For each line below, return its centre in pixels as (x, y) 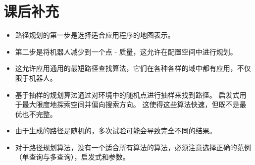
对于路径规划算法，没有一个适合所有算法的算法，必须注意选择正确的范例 (133, 147)
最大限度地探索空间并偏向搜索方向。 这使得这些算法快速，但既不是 (131, 104)
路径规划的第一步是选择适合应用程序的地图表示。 (95, 35)
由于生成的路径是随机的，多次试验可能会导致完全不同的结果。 (116, 131)
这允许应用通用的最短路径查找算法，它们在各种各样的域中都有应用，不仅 (133, 68)
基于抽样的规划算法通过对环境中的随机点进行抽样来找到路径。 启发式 (127, 94)
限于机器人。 (36, 78)
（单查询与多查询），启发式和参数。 (72, 157)
